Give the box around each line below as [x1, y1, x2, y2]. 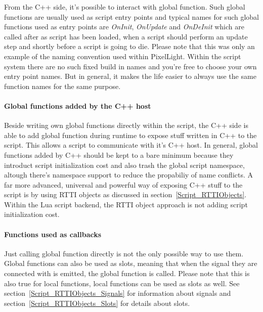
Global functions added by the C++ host [4, 100, 151, 111]
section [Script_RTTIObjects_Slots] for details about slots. [4, 297, 190, 308]
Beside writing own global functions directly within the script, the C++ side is [4, 120, 248, 130]
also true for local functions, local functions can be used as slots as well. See [4, 278, 240, 288]
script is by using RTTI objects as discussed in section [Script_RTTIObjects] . [4, 189, 247, 200]
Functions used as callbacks [4, 229, 102, 239]
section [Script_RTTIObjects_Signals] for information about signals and [4, 288, 231, 298]
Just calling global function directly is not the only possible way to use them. [4, 248, 244, 258]
